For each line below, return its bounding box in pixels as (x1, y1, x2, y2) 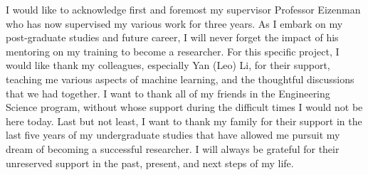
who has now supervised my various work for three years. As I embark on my (6, 16, 343, 31)
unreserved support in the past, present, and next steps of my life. (6, 155, 294, 170)
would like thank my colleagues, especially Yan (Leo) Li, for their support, (6, 58, 330, 73)
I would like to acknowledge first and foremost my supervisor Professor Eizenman (6, 2, 361, 16)
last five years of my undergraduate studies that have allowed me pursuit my (6, 127, 340, 142)
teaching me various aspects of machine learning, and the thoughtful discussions (6, 71, 354, 86)
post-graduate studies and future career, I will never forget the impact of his (6, 30, 339, 45)
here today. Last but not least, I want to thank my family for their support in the (6, 113, 362, 128)
